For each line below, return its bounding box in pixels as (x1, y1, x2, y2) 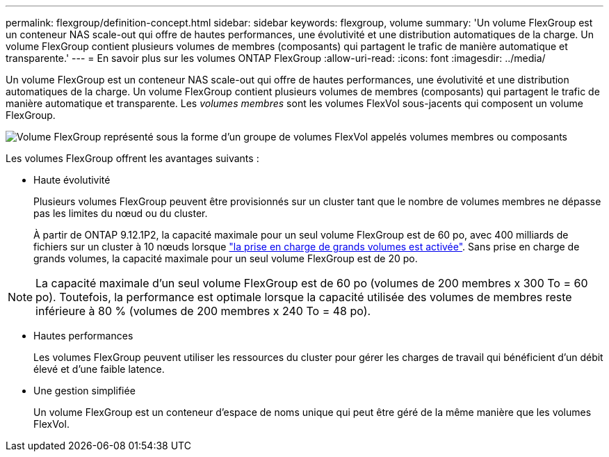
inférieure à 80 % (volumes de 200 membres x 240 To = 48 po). (35, 304, 371, 318)
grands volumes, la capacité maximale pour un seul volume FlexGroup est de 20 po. (33, 252, 418, 264)
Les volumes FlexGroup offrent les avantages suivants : (6, 152, 259, 164)
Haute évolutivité (33, 174, 111, 186)
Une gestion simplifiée (33, 385, 136, 396)
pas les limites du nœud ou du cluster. (33, 207, 208, 219)
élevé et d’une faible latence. (33, 363, 165, 375)
